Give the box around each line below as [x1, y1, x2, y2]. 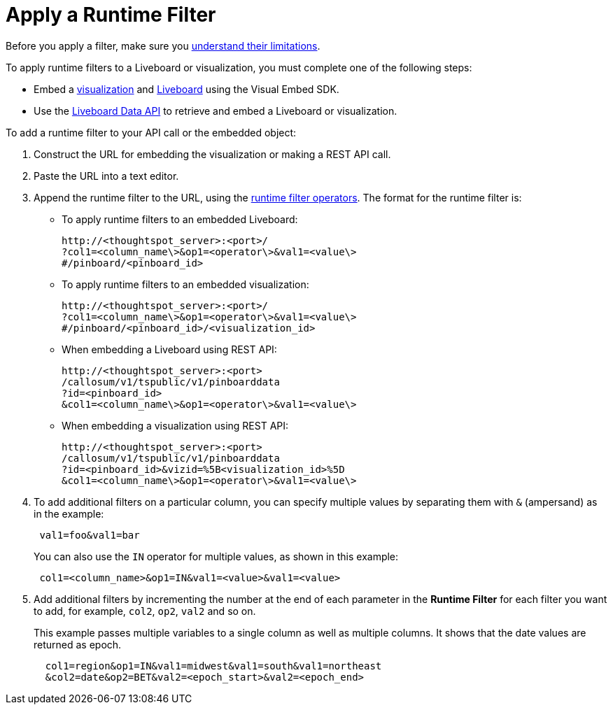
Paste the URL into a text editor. [34, 169, 179, 182]
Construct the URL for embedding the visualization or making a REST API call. [34, 148, 391, 160]
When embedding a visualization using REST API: [62, 419, 289, 432]
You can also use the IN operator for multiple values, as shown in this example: [34, 550, 399, 562]
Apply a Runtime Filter [6, 3, 216, 27]
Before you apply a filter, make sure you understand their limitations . [6, 39, 320, 52]
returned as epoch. [34, 638, 122, 651]
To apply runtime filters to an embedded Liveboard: [62, 213, 298, 225]
